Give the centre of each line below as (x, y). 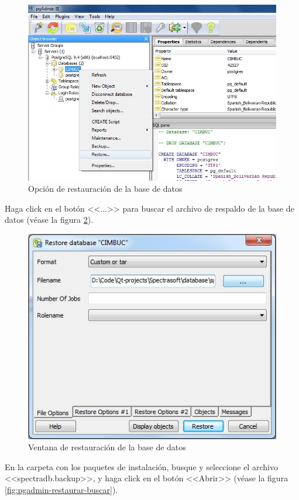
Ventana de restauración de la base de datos (107, 447)
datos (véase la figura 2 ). (49, 220)
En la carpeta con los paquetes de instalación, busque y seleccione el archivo (141, 466)
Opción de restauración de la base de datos (105, 189)
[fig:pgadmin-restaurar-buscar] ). (61, 489)
